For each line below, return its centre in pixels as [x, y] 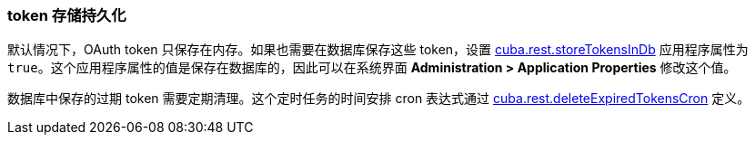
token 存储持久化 [67, 15]
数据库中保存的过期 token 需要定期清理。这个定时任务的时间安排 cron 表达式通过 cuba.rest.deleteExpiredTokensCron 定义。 [379, 99]
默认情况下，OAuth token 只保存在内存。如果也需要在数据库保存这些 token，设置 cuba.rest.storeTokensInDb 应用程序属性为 [378, 50]
